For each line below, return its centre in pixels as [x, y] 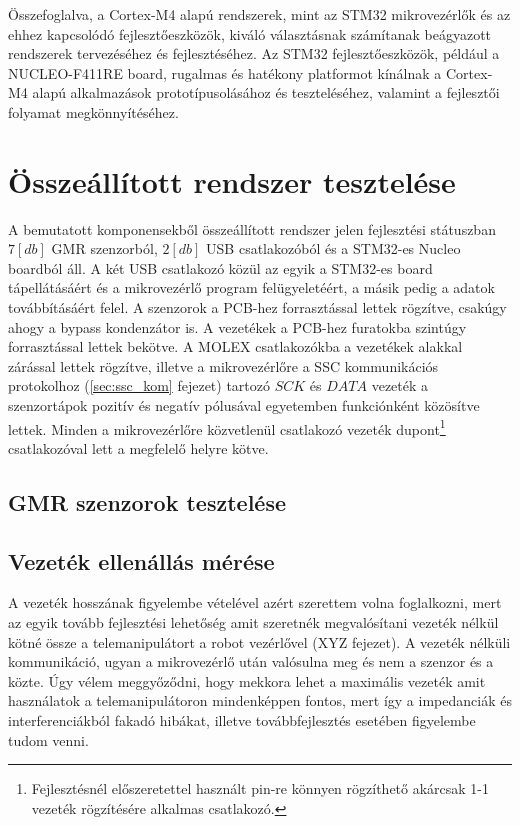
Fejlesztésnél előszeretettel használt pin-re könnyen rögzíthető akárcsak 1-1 [260, 788]
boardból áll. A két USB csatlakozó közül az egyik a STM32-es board [220, 267]
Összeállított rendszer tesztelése [232, 180]
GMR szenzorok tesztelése [147, 501]
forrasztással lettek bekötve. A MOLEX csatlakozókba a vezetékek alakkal [235, 346]
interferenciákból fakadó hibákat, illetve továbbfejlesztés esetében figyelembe [242, 720]
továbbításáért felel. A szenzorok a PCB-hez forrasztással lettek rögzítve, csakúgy [257, 307]
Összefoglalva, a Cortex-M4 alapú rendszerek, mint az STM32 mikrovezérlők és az [259, 14]
